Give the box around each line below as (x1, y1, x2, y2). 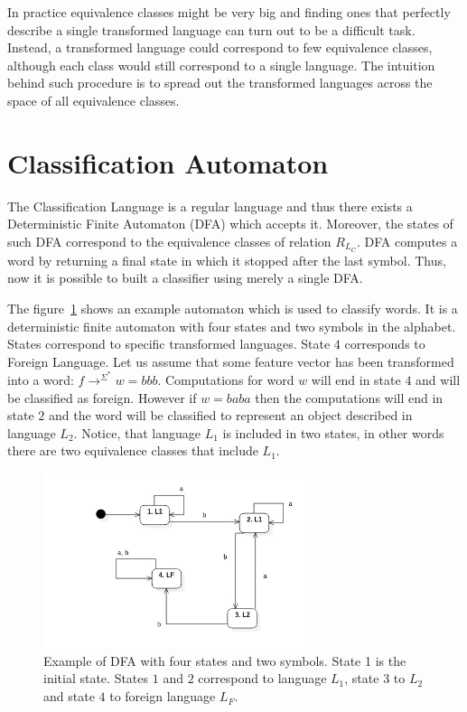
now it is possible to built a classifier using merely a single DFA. (7, 268, 363, 287)
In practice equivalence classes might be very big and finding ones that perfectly (7, 3, 451, 21)
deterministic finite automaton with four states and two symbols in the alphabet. (7, 316, 456, 335)
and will (416, 370, 461, 389)
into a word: (7, 370, 74, 389)
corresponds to (344, 334, 425, 353)
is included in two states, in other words (222, 423, 444, 442)
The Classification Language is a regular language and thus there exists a (7, 196, 413, 215)
